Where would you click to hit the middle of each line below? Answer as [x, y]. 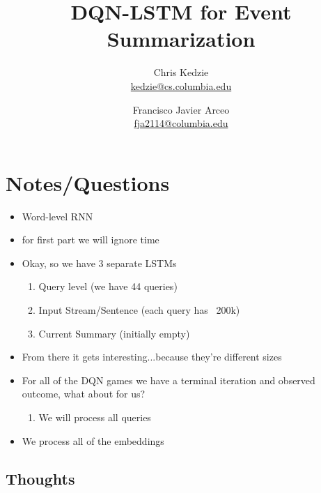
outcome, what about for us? [84, 394]
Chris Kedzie [181, 72]
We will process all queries [95, 417]
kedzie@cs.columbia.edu [181, 85]
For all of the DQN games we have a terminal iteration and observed [169, 380]
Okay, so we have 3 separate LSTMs [99, 263]
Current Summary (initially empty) [114, 333]
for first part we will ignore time [91, 240]
